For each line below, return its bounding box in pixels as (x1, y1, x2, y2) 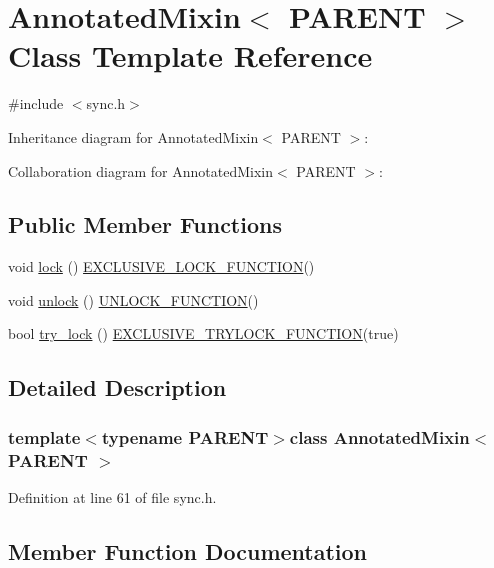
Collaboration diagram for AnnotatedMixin (8, 160, 274, 181)
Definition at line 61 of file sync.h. (8, 487, 217, 507)
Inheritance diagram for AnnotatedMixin (8, 126, 259, 147)
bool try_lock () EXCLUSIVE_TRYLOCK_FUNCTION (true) (8, 323, 399, 344)
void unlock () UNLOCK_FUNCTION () (8, 289, 259, 310)
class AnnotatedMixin (289, 424, 470, 449)
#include (8, 93, 64, 114)
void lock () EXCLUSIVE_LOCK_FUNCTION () (8, 256, 315, 277)
